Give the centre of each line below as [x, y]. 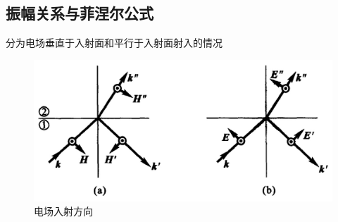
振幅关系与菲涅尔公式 [80, 13]
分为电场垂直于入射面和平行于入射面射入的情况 [114, 43]
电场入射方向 [63, 211]
